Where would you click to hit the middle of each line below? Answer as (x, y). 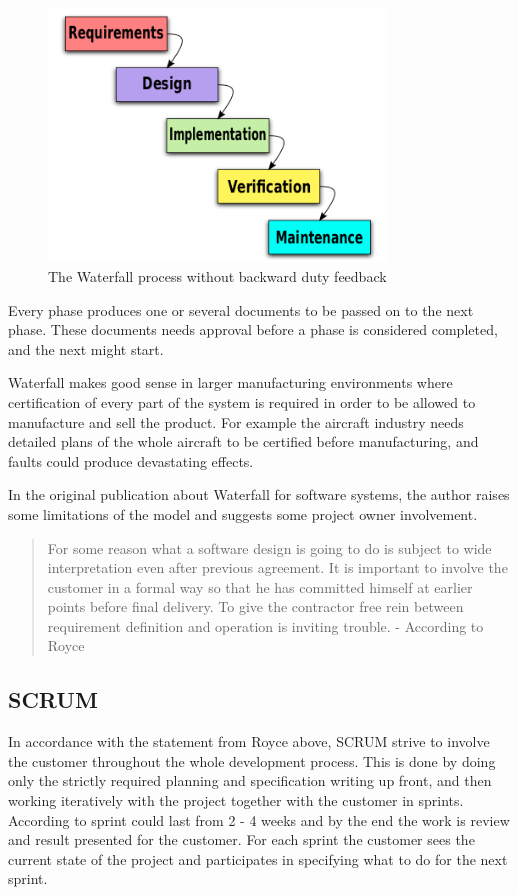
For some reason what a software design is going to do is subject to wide (269, 547)
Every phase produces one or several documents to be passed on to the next (241, 309)
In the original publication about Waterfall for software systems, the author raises (259, 494)
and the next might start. (86, 348)
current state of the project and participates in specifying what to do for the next (258, 858)
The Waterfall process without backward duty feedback (217, 275)
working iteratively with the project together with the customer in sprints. (236, 800)
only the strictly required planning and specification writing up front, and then (250, 780)
